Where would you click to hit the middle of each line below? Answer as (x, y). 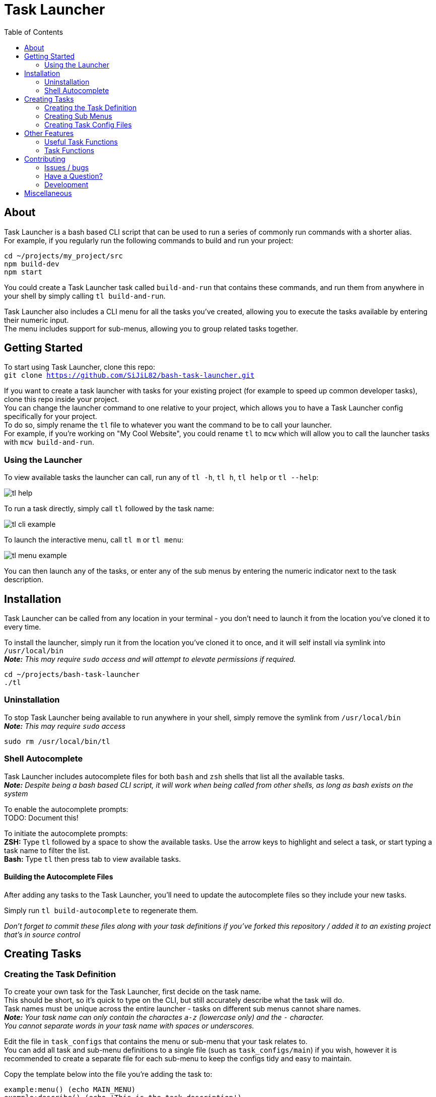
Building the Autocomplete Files (59, 877)
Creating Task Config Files (88, 124)
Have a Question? (74, 176)
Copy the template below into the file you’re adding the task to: (108, 1074)
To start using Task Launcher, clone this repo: (80, 367)
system (16, 793)
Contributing (45, 159)
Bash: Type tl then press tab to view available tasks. (93, 859)
